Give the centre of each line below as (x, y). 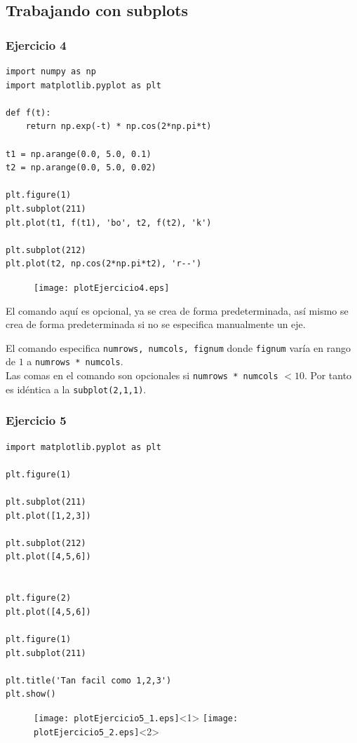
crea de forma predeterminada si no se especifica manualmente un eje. (156, 324)
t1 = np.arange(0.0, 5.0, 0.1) (79, 154)
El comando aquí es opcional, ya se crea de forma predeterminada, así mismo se (177, 310)
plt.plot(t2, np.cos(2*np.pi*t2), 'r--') (104, 264)
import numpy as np (51, 71)
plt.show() (31, 694)
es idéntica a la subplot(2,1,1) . (76, 389)
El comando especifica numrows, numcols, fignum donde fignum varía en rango (178, 347)
